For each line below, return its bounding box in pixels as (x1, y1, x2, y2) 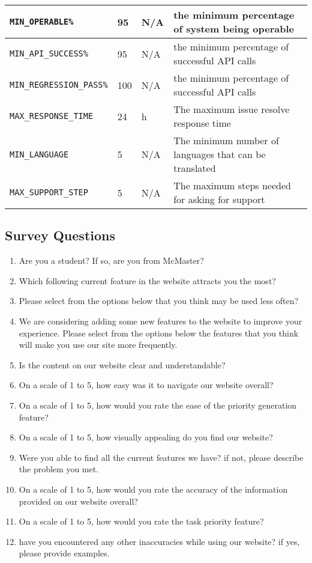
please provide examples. (19, 547, 110, 559)
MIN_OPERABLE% (10, 17, 74, 26)
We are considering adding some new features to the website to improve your (19, 314, 302, 327)
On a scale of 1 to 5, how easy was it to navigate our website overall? (19, 379, 274, 391)
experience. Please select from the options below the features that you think (19, 326, 299, 339)
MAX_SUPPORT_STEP (10, 187, 88, 197)
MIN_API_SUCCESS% (10, 49, 88, 58)
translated (173, 161, 216, 175)
